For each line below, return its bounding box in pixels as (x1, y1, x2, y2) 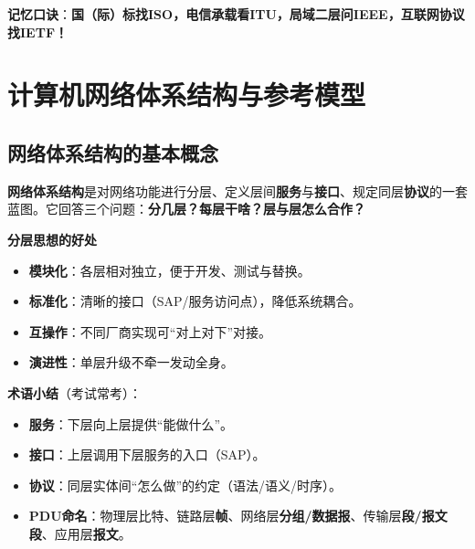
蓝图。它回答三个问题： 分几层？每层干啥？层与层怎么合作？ (7, 199, 365, 218)
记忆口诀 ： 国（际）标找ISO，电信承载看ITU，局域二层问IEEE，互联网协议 (7, 5, 465, 23)
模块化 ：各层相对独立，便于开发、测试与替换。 (28, 260, 311, 280)
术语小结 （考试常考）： (7, 383, 142, 402)
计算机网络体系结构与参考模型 (7, 76, 366, 113)
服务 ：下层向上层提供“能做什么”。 (28, 414, 234, 433)
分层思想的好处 (7, 229, 97, 248)
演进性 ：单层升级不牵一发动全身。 (28, 353, 234, 372)
